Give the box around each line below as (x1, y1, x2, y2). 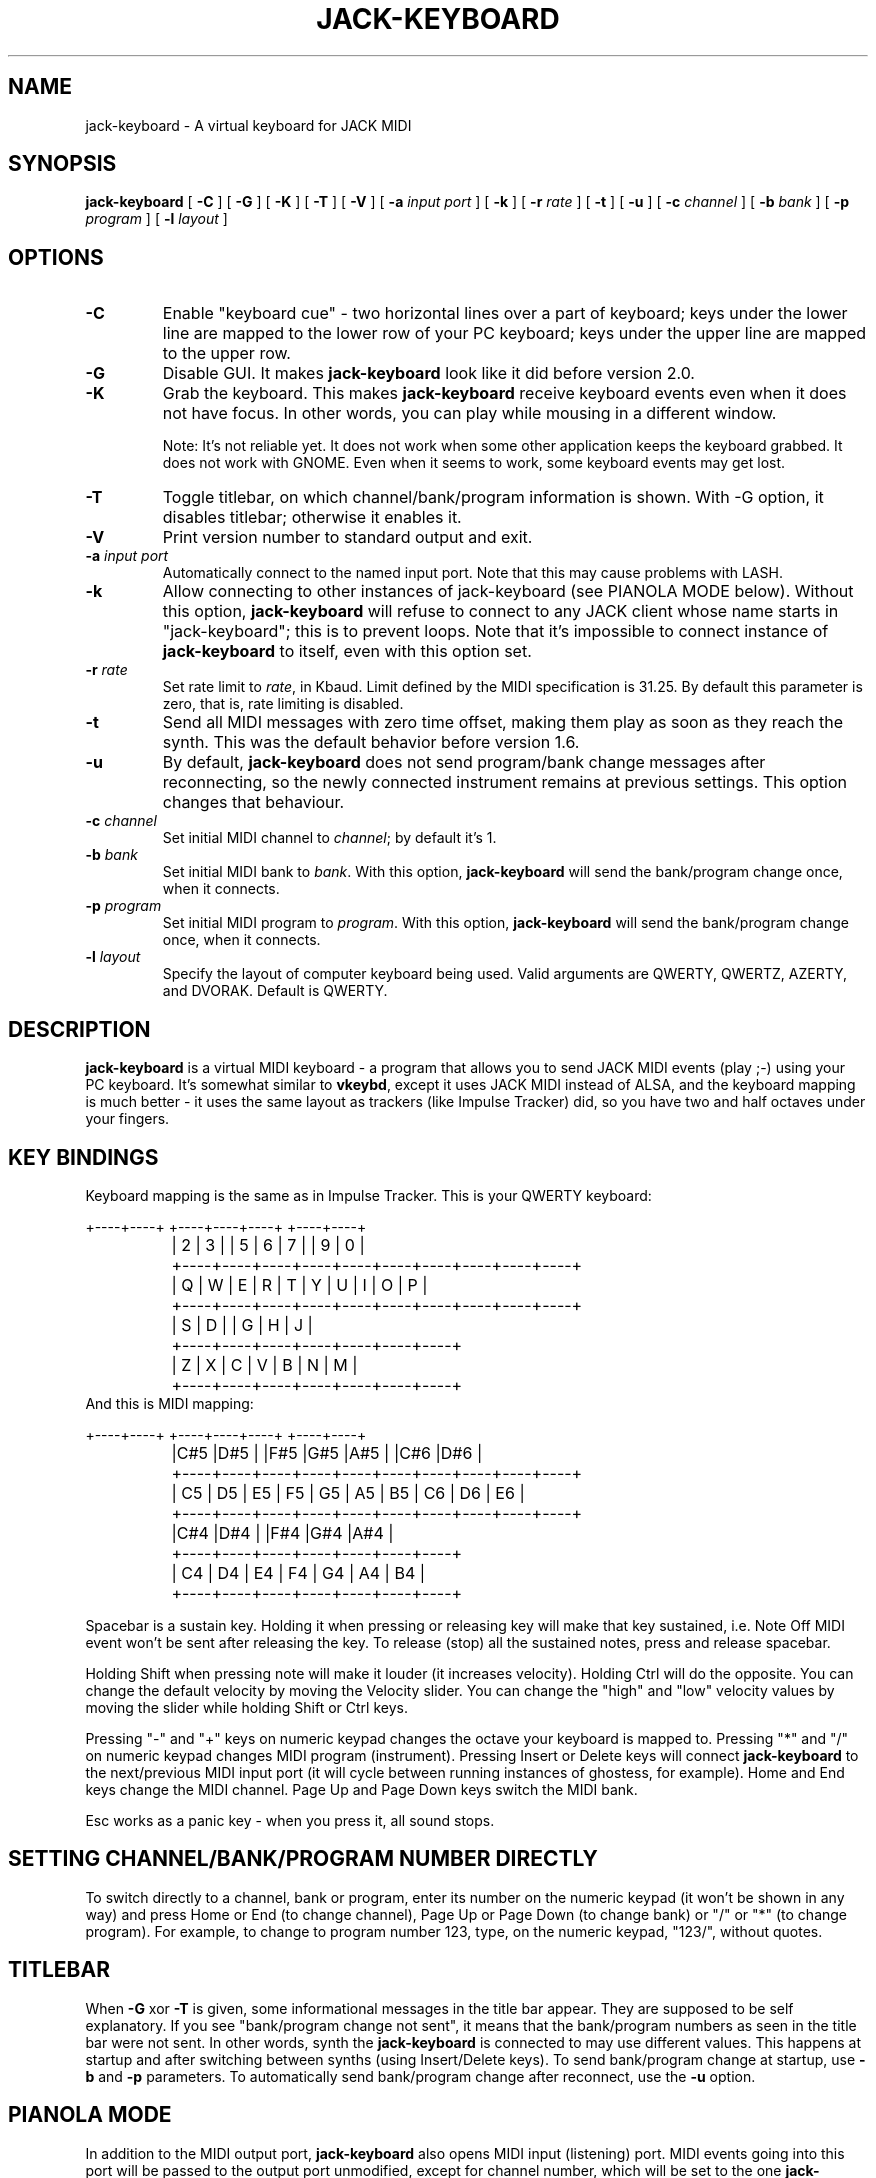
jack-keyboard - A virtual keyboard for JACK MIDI (85, 116, 412, 134)
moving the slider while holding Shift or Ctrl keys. (85, 1698, 408, 1716)
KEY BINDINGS (8, 1144, 159, 1170)
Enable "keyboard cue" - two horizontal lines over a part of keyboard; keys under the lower (162, 303, 848, 324)
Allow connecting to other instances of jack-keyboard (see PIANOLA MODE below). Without (162, 581, 854, 602)
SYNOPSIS (8, 151, 117, 177)
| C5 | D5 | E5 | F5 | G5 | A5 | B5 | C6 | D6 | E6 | (171, 1482, 525, 1503)
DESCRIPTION (8, 1016, 151, 1042)
